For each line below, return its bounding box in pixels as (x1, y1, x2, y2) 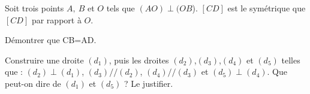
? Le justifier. (124, 77, 173, 89)
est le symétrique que (227, 2, 306, 14)
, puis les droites (109, 53, 169, 66)
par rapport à (31, 13, 82, 26)
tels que (106, 2, 135, 14)
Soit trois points (5, 2, 64, 14)
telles (281, 53, 300, 66)
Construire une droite (5, 53, 84, 66)
